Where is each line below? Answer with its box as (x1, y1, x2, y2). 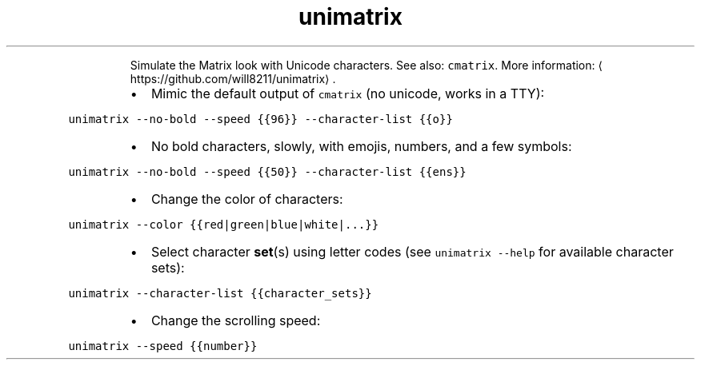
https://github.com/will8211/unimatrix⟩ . (130, 71, 336, 86)
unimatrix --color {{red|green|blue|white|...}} (68, 217, 379, 231)
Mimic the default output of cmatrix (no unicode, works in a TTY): (150, 85, 545, 101)
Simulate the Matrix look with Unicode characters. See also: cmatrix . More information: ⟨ (130, 58, 603, 72)
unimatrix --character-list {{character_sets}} (68, 286, 372, 300)
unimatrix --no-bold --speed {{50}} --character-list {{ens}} (68, 165, 467, 178)
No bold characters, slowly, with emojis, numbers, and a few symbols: (150, 137, 572, 154)
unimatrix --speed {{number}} (68, 339, 258, 352)
